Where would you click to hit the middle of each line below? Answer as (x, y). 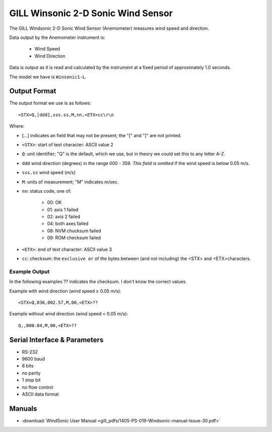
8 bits (28, 366)
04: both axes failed (68, 224)
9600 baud (33, 359)
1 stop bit (31, 380)
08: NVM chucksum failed (74, 231)
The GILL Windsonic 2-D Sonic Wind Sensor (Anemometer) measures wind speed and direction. (109, 28)
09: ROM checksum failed (74, 238)
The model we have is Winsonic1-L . (48, 77)
